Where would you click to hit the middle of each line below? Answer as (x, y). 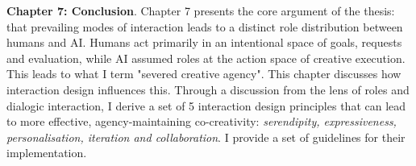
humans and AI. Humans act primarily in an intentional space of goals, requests (204, 42)
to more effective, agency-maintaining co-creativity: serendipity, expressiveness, (202, 121)
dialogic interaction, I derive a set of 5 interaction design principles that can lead (206, 105)
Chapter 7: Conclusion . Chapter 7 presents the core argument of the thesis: (201, 10)
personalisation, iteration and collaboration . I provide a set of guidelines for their (206, 137)
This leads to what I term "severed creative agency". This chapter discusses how (204, 74)
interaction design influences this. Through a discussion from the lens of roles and (208, 89)
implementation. (47, 153)
